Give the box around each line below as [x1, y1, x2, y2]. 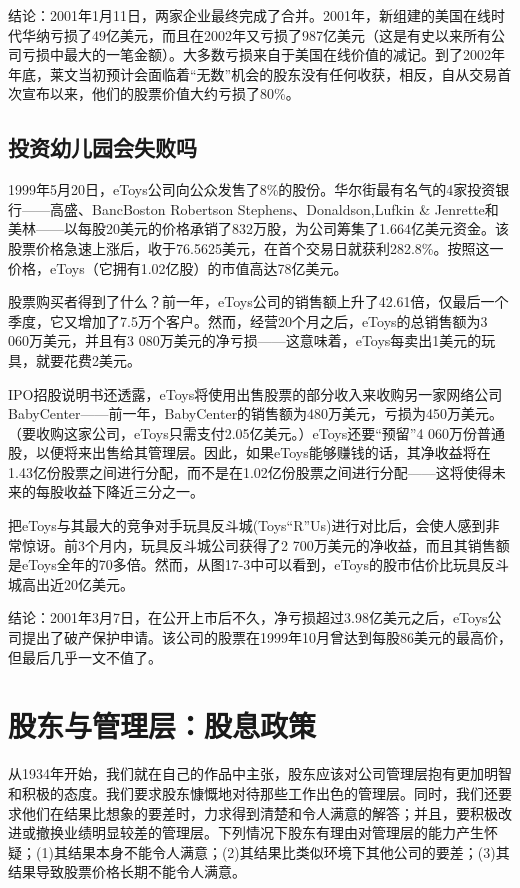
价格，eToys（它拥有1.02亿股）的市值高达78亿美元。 [8, 257, 348, 278]
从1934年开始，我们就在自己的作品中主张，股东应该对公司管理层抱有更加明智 [8, 763, 512, 784]
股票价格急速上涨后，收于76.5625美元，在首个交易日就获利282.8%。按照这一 [8, 237, 504, 258]
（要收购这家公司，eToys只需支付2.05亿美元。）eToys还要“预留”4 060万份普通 [8, 422, 506, 443]
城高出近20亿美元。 [8, 573, 134, 594]
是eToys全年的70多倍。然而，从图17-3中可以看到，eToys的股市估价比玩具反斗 [8, 554, 510, 575]
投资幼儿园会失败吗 [8, 132, 197, 163]
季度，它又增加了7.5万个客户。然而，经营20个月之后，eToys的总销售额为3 [8, 310, 488, 331]
